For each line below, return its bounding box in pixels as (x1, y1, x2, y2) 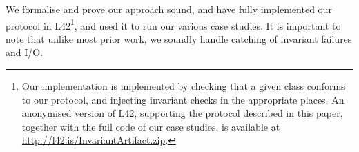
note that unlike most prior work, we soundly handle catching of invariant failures (6, 31, 352, 46)
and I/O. (6, 45, 43, 59)
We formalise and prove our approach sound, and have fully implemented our (6, 2, 332, 16)
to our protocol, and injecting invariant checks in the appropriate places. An (21, 92, 345, 106)
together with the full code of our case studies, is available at (21, 119, 280, 133)
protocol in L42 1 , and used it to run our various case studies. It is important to (6, 16, 341, 32)
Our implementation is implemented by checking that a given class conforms (21, 79, 345, 93)
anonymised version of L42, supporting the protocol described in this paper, (21, 106, 343, 120)
